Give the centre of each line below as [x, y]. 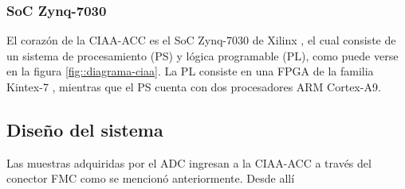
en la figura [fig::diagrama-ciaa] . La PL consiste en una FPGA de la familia [190, 71]
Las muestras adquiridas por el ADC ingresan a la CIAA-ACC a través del [189, 162]
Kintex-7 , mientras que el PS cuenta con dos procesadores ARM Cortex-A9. [194, 87]
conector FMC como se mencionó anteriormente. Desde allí [151, 178]
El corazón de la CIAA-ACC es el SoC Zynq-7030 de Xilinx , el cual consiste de [201, 40]
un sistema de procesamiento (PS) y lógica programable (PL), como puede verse [202, 55]
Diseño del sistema [85, 129]
